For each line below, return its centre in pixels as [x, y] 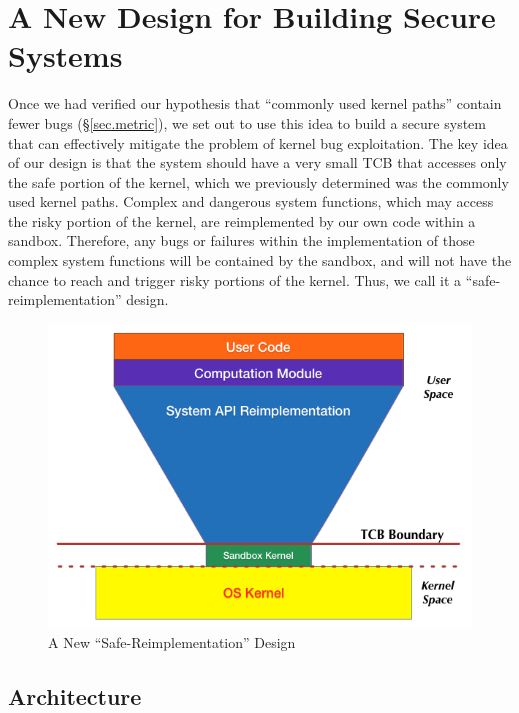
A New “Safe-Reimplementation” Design [172, 642]
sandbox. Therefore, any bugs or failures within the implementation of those [241, 240]
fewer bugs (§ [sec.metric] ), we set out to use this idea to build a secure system [247, 122]
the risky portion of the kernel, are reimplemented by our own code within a [242, 220]
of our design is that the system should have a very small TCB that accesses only [257, 162]
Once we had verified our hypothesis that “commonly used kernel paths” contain [255, 103]
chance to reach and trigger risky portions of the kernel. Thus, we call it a [235, 279]
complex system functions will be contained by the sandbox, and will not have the [260, 260]
